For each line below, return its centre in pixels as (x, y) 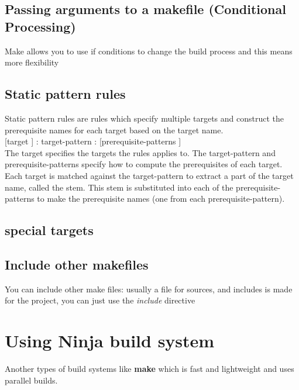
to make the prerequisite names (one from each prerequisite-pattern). (161, 199)
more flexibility (32, 62)
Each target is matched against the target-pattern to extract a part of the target (149, 175)
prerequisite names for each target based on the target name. (114, 130)
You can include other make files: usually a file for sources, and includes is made (149, 289)
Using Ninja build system (110, 341)
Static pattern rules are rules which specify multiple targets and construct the (145, 118)
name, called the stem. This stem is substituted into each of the (119, 187)
